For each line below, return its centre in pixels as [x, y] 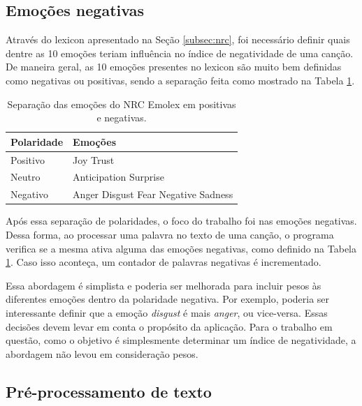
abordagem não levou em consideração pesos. [102, 353]
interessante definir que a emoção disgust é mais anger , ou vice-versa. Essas [167, 312]
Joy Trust [94, 159]
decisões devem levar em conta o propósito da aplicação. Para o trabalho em [169, 326]
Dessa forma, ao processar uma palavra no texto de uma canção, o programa [170, 234]
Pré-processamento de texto [109, 391]
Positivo [28, 159]
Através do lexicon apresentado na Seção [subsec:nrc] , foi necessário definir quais [178, 39]
